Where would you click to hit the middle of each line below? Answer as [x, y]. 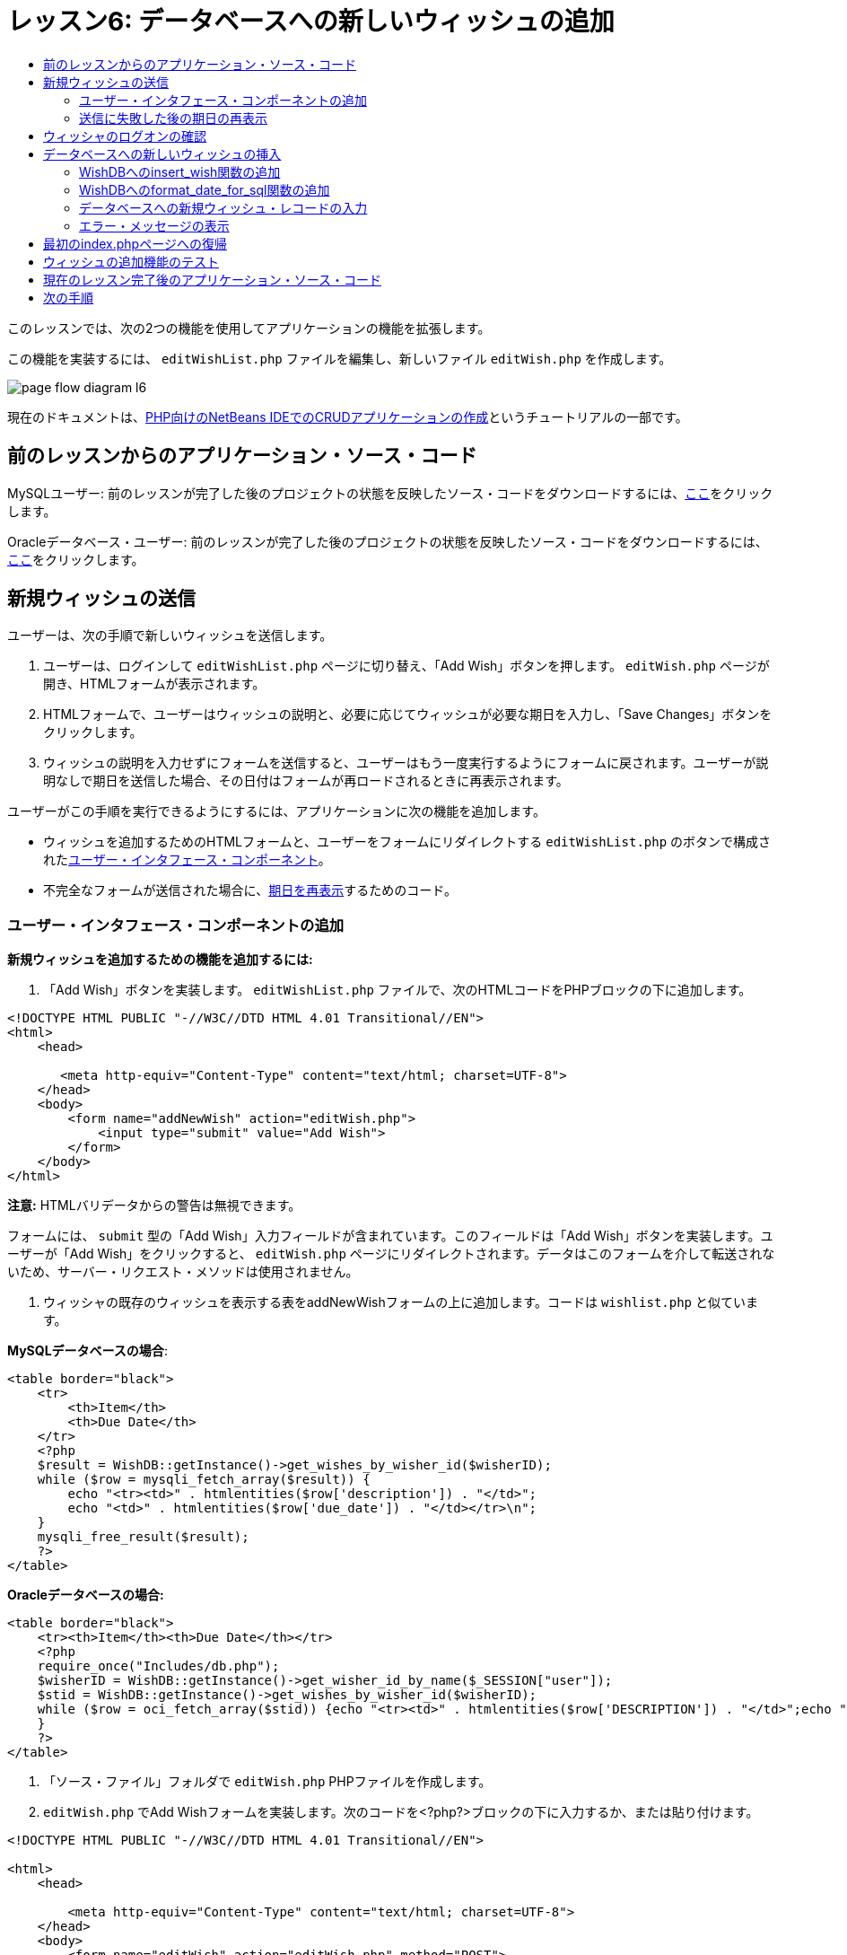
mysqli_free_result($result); [143, 1537]
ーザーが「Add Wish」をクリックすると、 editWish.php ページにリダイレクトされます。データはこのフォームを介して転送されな [391, 1254]
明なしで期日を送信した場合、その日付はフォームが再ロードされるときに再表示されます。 [306, 781]
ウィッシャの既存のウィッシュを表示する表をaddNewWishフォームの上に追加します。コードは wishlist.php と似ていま [401, 1302]
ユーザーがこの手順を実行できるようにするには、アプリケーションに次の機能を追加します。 [276, 811]
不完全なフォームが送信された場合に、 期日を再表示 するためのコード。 [250, 890]
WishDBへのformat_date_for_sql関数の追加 [205, 189]
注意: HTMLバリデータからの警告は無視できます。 [154, 1205]
